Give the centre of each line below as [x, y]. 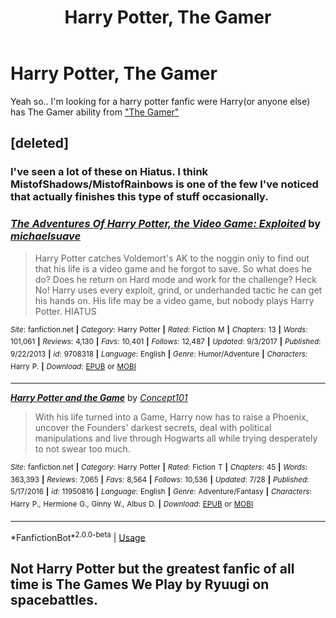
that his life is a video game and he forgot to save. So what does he [173, 268]
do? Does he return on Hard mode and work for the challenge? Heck [175, 279]
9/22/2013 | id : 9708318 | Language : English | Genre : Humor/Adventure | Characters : [159, 354]
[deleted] [40, 143]
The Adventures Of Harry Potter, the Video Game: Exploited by [166, 224]
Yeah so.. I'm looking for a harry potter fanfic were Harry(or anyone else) [160, 101]
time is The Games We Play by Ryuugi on [140, 584]
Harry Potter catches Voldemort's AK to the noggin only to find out [172, 258]
